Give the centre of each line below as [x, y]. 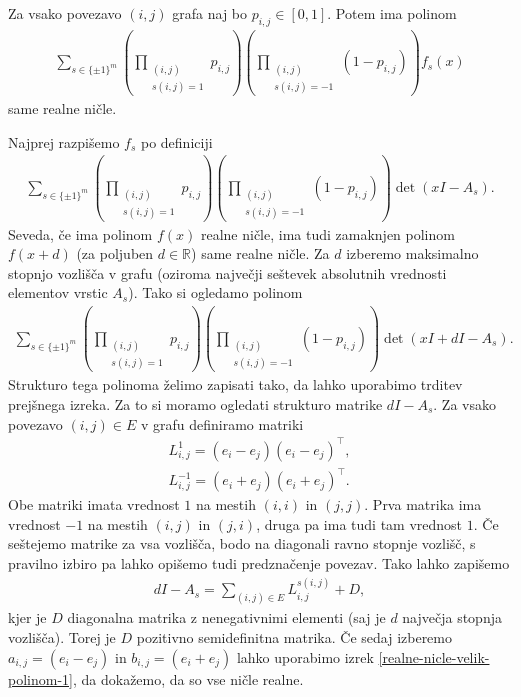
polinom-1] [40, 678]
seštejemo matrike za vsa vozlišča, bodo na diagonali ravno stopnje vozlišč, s [242, 543]
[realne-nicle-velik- [434, 656]
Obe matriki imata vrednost [94, 504]
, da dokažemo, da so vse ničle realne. [188, 678]
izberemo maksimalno [412, 253]
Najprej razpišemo [64, 141]
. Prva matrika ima [423, 504]
